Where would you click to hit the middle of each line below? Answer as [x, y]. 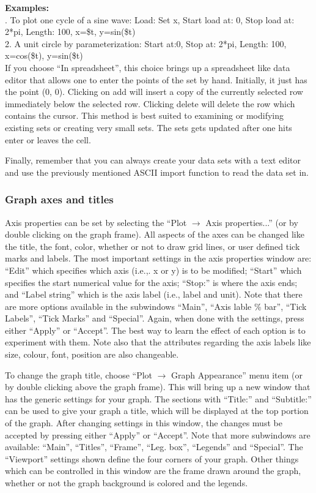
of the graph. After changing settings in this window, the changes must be [144, 423]
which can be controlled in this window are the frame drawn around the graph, [153, 471]
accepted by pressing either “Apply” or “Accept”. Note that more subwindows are [158, 435]
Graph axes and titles [59, 199]
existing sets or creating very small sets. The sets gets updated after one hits [149, 127]
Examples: [27, 7]
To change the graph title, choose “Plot [79, 374]
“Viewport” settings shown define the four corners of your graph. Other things [152, 458]
